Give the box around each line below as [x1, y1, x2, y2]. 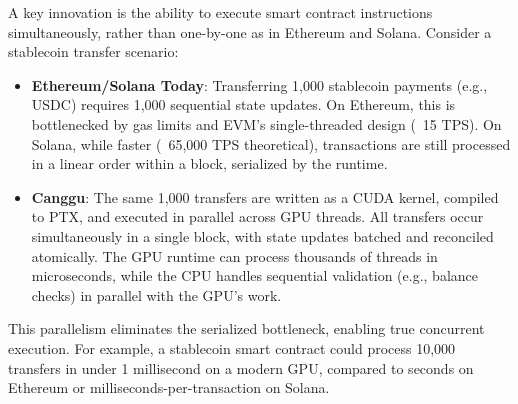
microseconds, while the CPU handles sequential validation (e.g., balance [31, 265, 479, 286]
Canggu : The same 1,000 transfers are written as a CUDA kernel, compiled [31, 186, 499, 207]
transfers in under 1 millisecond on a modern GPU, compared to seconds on [8, 357, 474, 378]
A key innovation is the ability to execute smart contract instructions [8, 2, 433, 22]
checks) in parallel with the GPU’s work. [31, 284, 282, 305]
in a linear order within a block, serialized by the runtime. [31, 153, 388, 174]
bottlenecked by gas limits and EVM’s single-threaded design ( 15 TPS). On [31, 113, 502, 134]
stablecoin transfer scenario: [8, 41, 179, 62]
